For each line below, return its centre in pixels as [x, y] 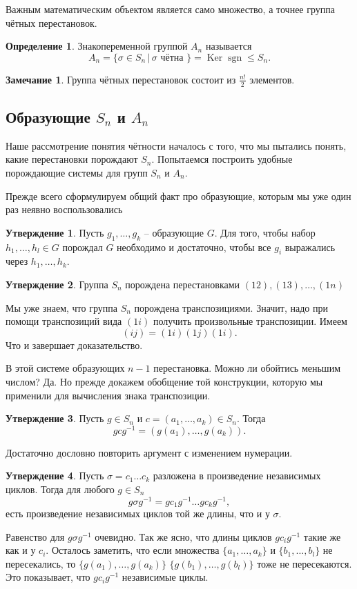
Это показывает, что [48, 577]
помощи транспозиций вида [64, 321]
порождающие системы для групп [77, 172]
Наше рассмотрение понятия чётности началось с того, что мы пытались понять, [176, 145]
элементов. [272, 79]
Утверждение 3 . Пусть [55, 418]
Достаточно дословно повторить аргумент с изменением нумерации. [149, 452]
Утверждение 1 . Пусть [55, 232]
